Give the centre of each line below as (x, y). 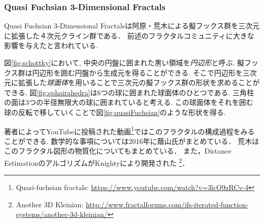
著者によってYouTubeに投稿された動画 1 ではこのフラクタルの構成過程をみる (129, 130)
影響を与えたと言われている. (51, 45)
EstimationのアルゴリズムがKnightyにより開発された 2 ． (97, 162)
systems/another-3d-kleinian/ (62, 214)
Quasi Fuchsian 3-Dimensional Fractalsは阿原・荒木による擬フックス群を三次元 (132, 26)
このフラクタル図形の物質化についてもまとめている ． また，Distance (118, 151)
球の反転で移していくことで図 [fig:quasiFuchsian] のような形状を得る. (115, 112)
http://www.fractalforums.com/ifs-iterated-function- (167, 204)
